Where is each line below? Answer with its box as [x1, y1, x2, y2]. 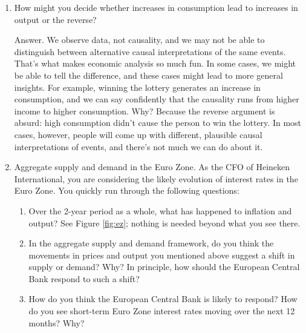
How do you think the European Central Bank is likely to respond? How [28, 292, 298, 305]
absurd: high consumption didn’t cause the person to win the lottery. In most [14, 116, 302, 129]
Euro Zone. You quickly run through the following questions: [14, 184, 239, 197]
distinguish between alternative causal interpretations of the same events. [14, 45, 286, 58]
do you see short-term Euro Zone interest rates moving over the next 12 [28, 305, 295, 317]
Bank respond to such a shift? [28, 272, 140, 285]
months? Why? [28, 316, 85, 329]
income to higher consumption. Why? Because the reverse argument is [14, 104, 275, 117]
